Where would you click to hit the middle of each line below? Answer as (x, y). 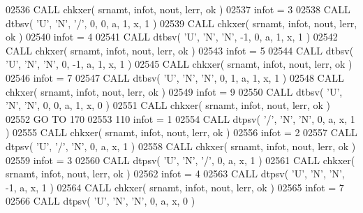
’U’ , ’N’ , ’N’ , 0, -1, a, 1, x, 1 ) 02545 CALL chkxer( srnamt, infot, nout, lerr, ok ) (179, 64)
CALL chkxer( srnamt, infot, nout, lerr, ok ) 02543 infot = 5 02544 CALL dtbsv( (180, 50)
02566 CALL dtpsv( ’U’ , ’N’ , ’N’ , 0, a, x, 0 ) (101, 201)
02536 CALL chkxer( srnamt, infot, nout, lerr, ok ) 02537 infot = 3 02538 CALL (178, 9)
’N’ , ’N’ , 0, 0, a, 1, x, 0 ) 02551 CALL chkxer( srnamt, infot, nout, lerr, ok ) (168, 105)
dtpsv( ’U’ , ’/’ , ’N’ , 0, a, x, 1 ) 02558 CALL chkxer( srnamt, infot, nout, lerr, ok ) (181, 146)
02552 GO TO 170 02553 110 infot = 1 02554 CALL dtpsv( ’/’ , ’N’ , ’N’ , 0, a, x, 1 (180, 118)
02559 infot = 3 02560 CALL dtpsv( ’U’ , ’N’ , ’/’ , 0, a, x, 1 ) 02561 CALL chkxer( (180, 160)
